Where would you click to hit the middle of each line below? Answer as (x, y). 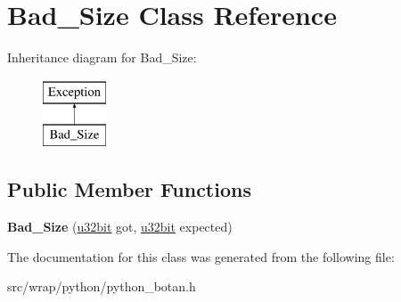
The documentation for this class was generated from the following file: (201, 256)
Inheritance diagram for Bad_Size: (102, 57)
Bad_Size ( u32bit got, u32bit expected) (120, 227)
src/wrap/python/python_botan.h (102, 286)
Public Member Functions (129, 189)
